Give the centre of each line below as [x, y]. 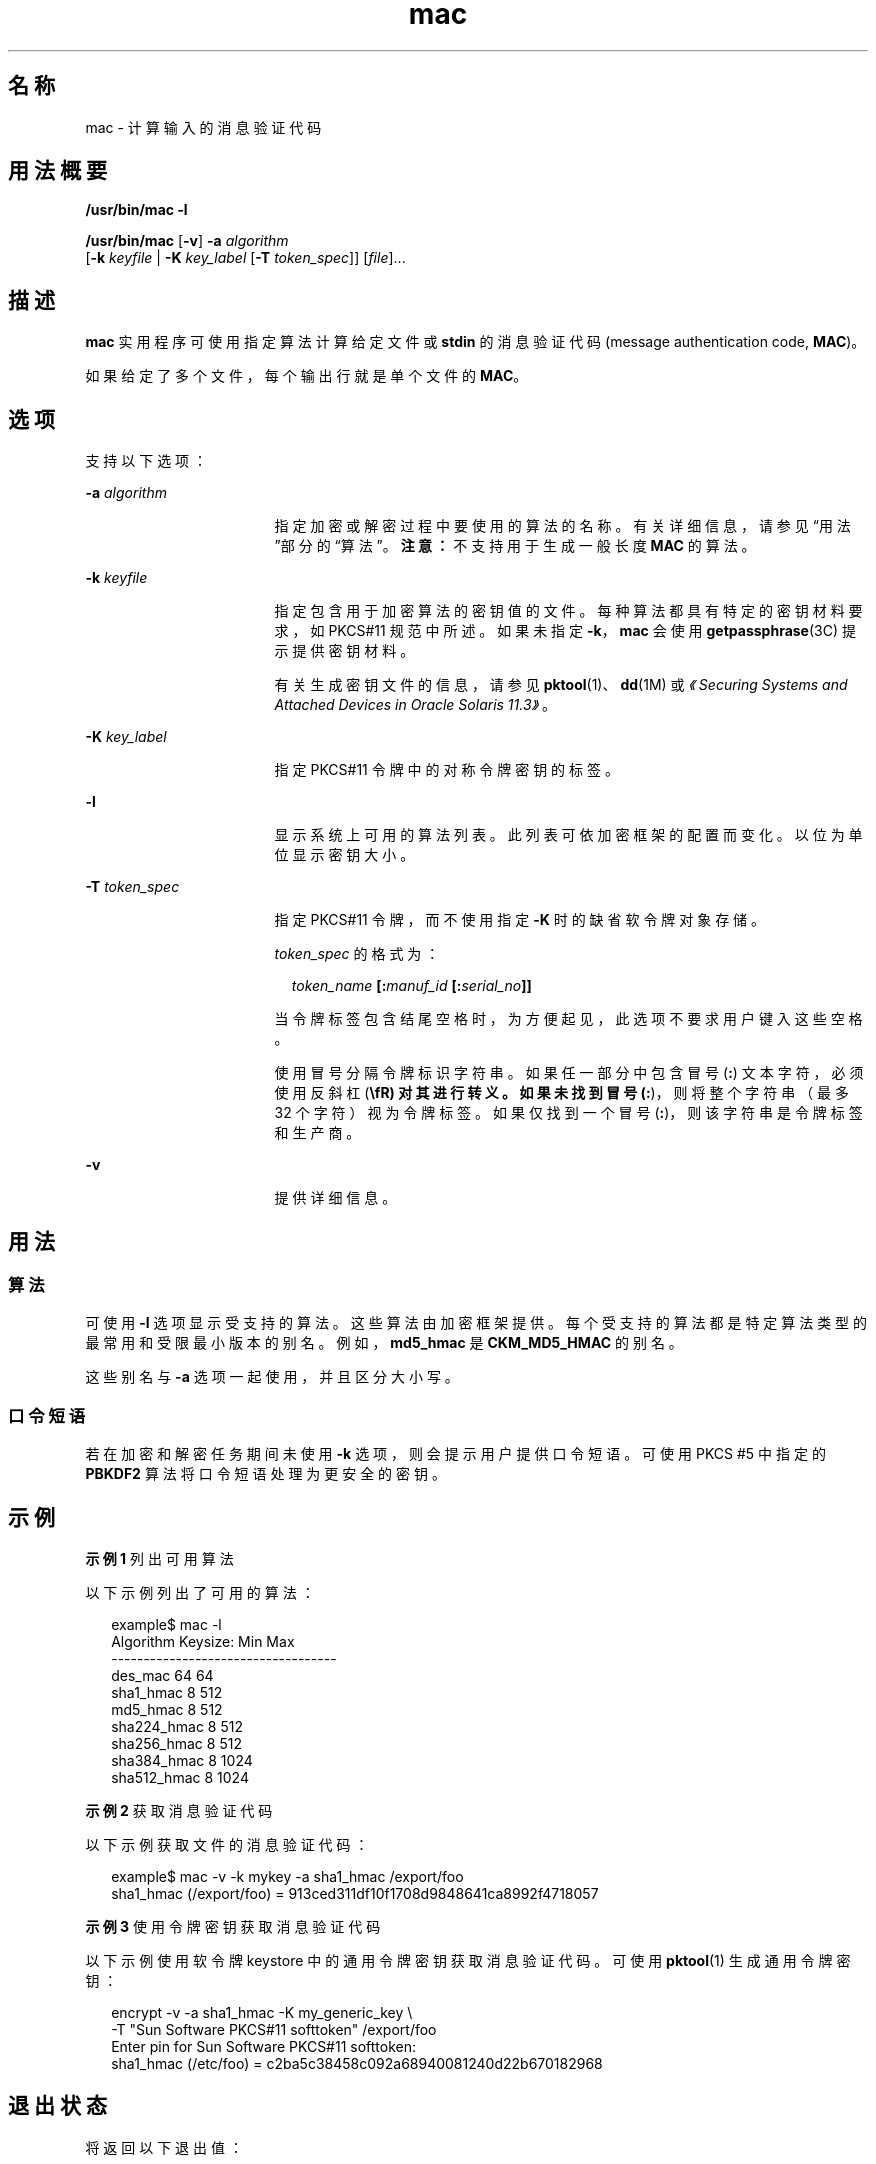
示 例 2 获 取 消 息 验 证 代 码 [179, 1810]
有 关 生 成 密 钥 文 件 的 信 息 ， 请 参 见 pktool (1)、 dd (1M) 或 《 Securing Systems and [561, 685]
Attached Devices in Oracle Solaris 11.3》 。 [415, 705]
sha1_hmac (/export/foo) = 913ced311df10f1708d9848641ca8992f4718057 [355, 1893]
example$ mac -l [166, 1624]
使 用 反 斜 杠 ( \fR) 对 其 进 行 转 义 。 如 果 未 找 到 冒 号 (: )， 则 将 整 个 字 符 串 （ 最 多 [562, 1093]
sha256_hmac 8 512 [176, 1743]
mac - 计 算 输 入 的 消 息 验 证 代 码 [203, 127]
